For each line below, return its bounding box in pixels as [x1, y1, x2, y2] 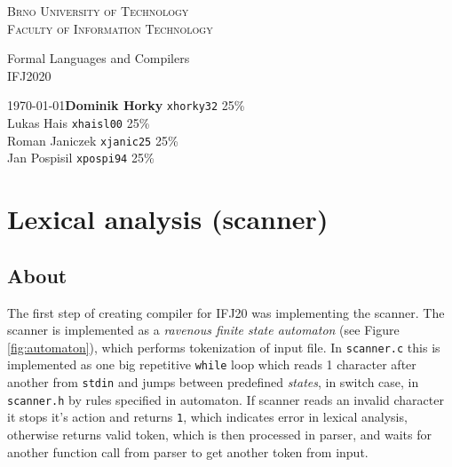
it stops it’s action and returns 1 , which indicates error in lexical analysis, [7, 408, 408, 426]
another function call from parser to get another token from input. [7, 442, 369, 461]
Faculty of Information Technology [7, 19, 213, 37]
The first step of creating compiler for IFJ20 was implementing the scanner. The [7, 303, 445, 321]
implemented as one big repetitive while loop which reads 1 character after [7, 355, 416, 374]
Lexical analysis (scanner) [7, 201, 329, 237]
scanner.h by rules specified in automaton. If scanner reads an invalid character [7, 390, 444, 408]
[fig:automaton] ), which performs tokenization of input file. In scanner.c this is [7, 337, 440, 356]
